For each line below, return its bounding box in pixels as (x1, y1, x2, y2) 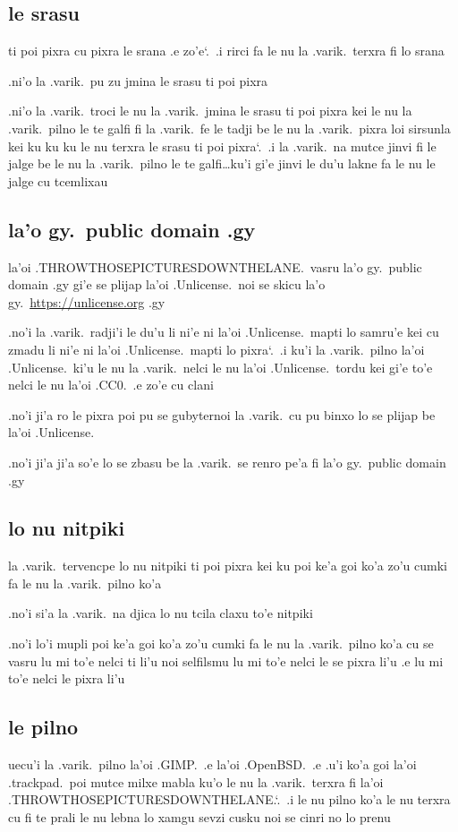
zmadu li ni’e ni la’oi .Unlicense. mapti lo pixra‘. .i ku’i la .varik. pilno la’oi (8, 339, 425, 358)
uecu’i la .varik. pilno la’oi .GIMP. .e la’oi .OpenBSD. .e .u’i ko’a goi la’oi (8, 755, 417, 774)
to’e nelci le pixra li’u (8, 669, 125, 688)
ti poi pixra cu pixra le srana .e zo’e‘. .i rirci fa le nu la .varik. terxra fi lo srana (8, 41, 445, 60)
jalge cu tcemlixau (8, 171, 108, 190)
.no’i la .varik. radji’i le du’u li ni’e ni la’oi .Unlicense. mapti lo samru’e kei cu (8, 322, 439, 341)
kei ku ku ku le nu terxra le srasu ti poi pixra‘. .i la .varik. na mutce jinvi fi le (8, 136, 437, 155)
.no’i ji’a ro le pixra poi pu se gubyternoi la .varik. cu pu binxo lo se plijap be (8, 405, 436, 424)
